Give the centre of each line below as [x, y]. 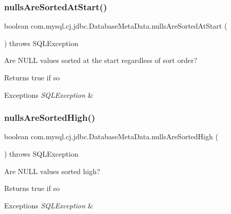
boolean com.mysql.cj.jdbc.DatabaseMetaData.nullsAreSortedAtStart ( [116, 26]
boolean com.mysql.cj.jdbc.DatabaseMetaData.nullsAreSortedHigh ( [111, 136]
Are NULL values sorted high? [52, 171]
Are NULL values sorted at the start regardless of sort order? [101, 60]
